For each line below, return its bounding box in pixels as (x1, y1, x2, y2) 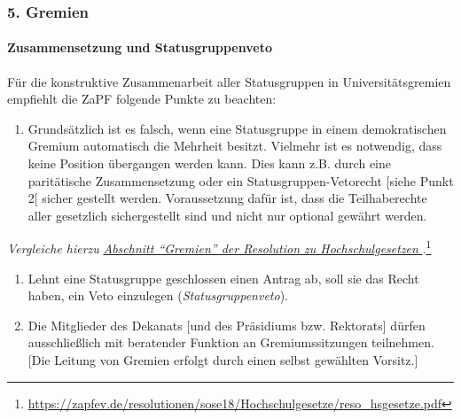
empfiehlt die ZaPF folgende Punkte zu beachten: (7, 89, 277, 108)
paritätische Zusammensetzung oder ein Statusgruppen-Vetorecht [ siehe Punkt (27, 171, 454, 190)
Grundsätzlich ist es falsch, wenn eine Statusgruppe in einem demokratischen (27, 119, 447, 137)
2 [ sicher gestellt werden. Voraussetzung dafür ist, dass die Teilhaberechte (27, 189, 427, 207)
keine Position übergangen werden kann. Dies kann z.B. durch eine (27, 154, 392, 173)
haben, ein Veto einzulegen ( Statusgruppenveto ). (27, 286, 288, 305)
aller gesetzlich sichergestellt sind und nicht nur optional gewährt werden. (27, 206, 427, 224)
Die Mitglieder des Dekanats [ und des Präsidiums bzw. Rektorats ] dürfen (27, 315, 426, 334)
